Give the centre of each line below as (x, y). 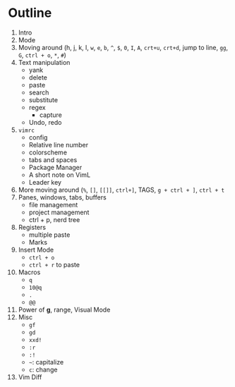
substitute (43, 99)
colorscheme (48, 152)
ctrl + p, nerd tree (54, 219)
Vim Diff (30, 377)
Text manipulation (44, 62)
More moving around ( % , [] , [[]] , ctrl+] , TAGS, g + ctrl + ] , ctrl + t (121, 190)
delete (38, 77)
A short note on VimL (60, 175)
